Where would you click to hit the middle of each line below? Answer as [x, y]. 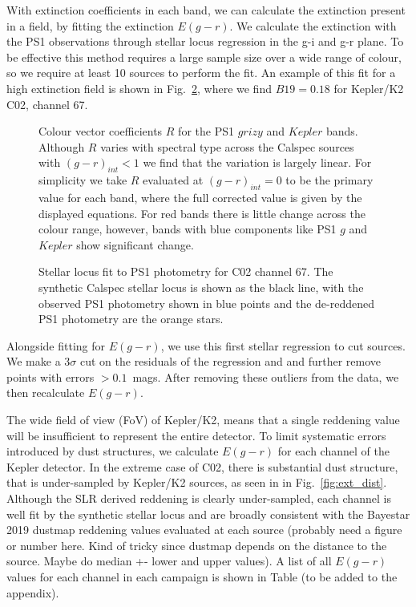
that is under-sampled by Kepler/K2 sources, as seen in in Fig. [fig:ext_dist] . [197, 482]
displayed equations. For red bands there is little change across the [202, 213]
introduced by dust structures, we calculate [113, 451]
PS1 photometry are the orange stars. [131, 319]
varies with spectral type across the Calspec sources [227, 146]
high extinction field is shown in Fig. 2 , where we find [139, 88]
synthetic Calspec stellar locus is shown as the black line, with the [201, 287]
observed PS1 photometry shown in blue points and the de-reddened [207, 303]
